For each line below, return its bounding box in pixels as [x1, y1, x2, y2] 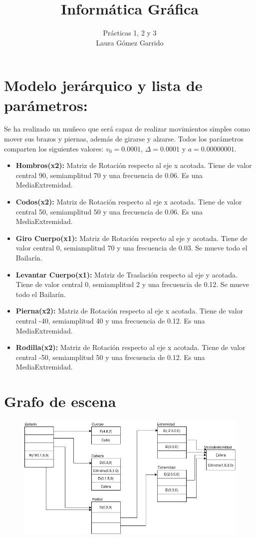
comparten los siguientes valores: [4, 143, 104, 153]
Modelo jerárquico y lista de [4, 75, 203, 95]
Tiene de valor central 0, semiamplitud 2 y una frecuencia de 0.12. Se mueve [15, 279, 250, 289]
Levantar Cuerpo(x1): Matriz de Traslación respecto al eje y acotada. [15, 269, 238, 279]
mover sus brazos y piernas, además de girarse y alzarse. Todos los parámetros [4, 133, 244, 144]
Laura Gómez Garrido [96, 37, 164, 47]
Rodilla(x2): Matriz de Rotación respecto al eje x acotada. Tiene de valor [15, 342, 246, 352]
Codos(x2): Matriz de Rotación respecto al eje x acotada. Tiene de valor [15, 196, 242, 206]
